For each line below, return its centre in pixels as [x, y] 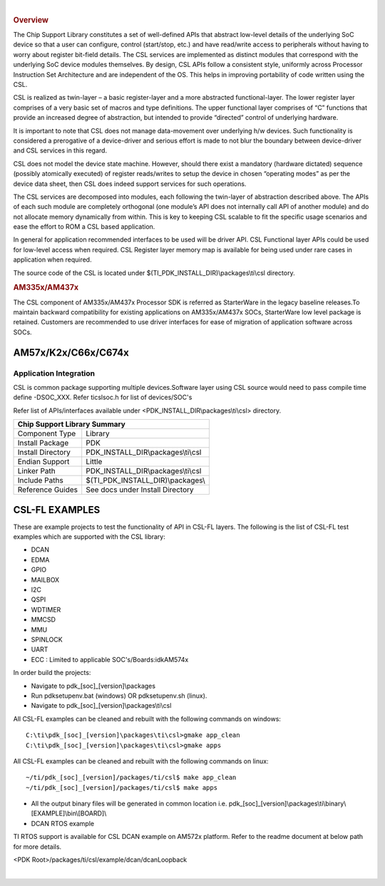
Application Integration [54, 373]
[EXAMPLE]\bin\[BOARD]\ [69, 813]
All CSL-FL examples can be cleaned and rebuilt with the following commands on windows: [147, 718]
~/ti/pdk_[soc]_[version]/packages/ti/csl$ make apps [122, 787]
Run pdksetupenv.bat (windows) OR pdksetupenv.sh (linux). [119, 696]
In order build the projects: [52, 673]
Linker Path [37, 471]
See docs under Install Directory [140, 490]
